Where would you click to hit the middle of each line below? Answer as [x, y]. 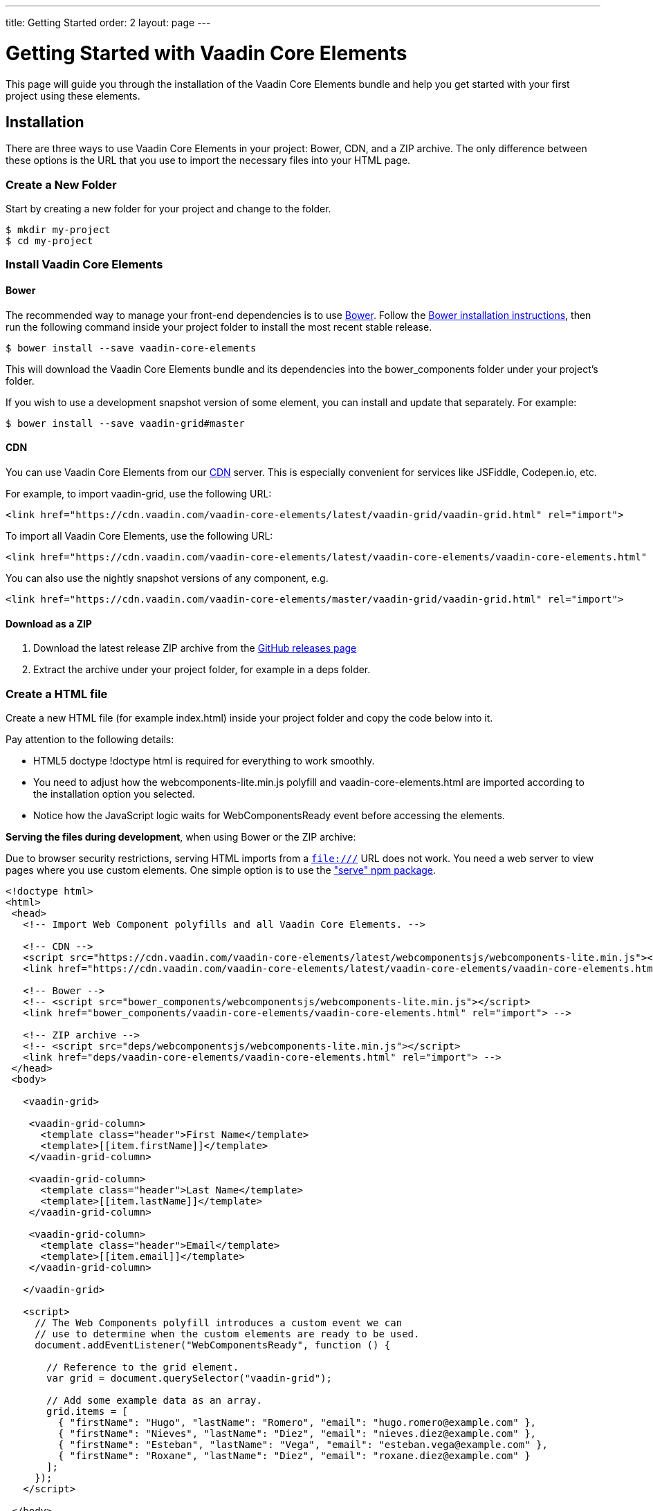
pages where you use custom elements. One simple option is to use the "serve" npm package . [221, 870]
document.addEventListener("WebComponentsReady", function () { [213, 1345]
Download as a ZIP [49, 623]
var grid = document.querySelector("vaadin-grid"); [190, 1378]
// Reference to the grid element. [143, 1367]
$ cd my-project [49, 241]
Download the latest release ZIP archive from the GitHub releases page [195, 648]
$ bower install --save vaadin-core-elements [131, 348]
